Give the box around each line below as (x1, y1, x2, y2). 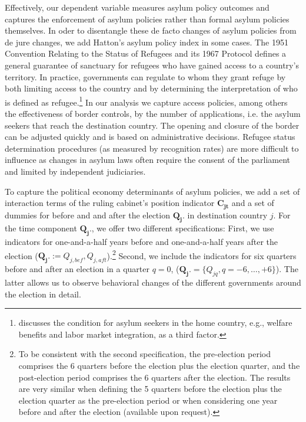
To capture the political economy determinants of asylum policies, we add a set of (5, 185, 300, 197)
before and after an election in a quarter (5, 263, 149, 275)
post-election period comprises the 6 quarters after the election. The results (18, 371, 291, 383)
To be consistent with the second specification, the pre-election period (18, 348, 271, 360)
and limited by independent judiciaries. (5, 165, 146, 177)
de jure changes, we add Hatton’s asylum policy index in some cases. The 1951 (5, 35, 288, 48)
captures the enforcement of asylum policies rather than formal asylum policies (5, 12, 290, 25)
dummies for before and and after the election (5, 208, 170, 221)
